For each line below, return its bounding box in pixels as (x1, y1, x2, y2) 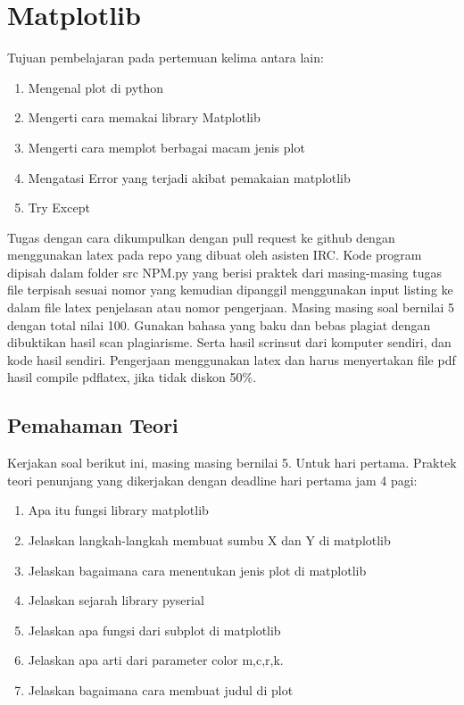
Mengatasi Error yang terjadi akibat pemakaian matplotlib (28, 168, 351, 187)
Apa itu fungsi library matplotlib (28, 501, 209, 519)
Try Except (28, 198, 90, 217)
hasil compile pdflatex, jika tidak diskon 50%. (7, 368, 257, 386)
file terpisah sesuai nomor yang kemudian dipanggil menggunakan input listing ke (7, 280, 453, 299)
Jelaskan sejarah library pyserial (28, 591, 204, 610)
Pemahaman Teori (7, 411, 178, 439)
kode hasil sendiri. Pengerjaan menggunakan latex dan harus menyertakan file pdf (7, 350, 456, 369)
